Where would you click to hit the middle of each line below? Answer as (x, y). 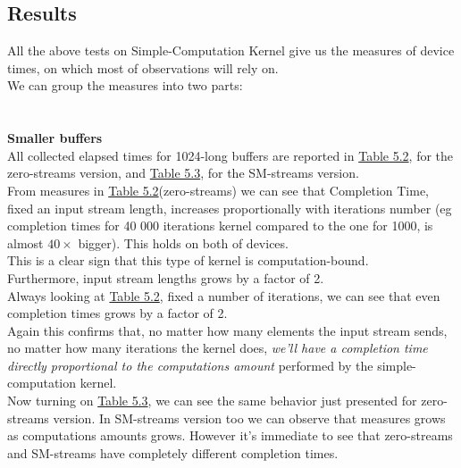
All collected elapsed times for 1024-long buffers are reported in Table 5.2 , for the (230, 155)
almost (25, 242)
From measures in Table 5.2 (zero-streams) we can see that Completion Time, (218, 190)
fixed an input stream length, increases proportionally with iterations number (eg (230, 208)
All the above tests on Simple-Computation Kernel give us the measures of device (231, 50)
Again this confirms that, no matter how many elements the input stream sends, (227, 330)
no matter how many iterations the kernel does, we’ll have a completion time (218, 348)
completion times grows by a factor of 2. (117, 313)
